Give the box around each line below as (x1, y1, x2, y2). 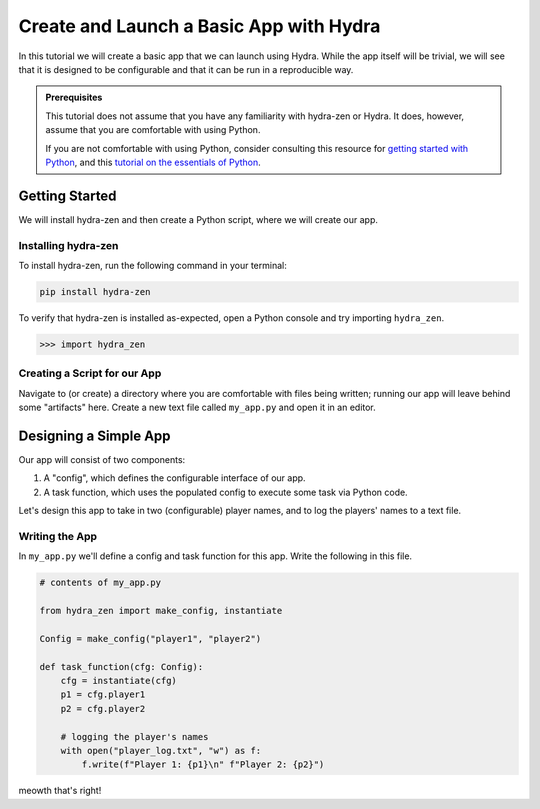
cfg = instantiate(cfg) (60, 675, 177, 686)
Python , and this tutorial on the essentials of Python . (45, 156, 262, 168)
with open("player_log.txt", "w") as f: (60, 745, 262, 756)
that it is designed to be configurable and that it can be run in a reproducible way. (18, 63, 354, 75)
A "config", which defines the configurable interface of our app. (43, 472, 306, 484)
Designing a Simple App (18, 427, 171, 444)
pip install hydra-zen (39, 286, 151, 297)
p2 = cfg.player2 (60, 703, 146, 714)
